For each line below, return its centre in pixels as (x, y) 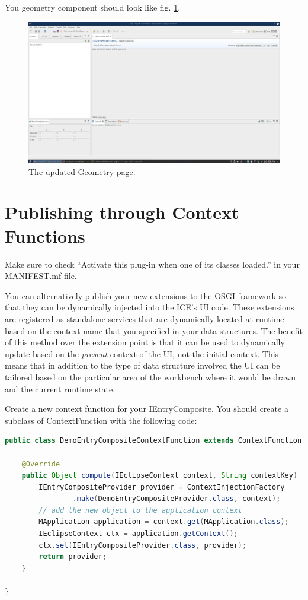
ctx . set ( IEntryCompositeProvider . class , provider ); (143, 545)
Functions (45, 235)
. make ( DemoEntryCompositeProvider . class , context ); (177, 499)
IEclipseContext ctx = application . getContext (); (138, 534)
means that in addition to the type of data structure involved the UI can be (142, 365)
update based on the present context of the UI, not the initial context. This (142, 353)
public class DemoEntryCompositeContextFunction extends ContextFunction (153, 441)
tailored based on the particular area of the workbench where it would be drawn (150, 377)
